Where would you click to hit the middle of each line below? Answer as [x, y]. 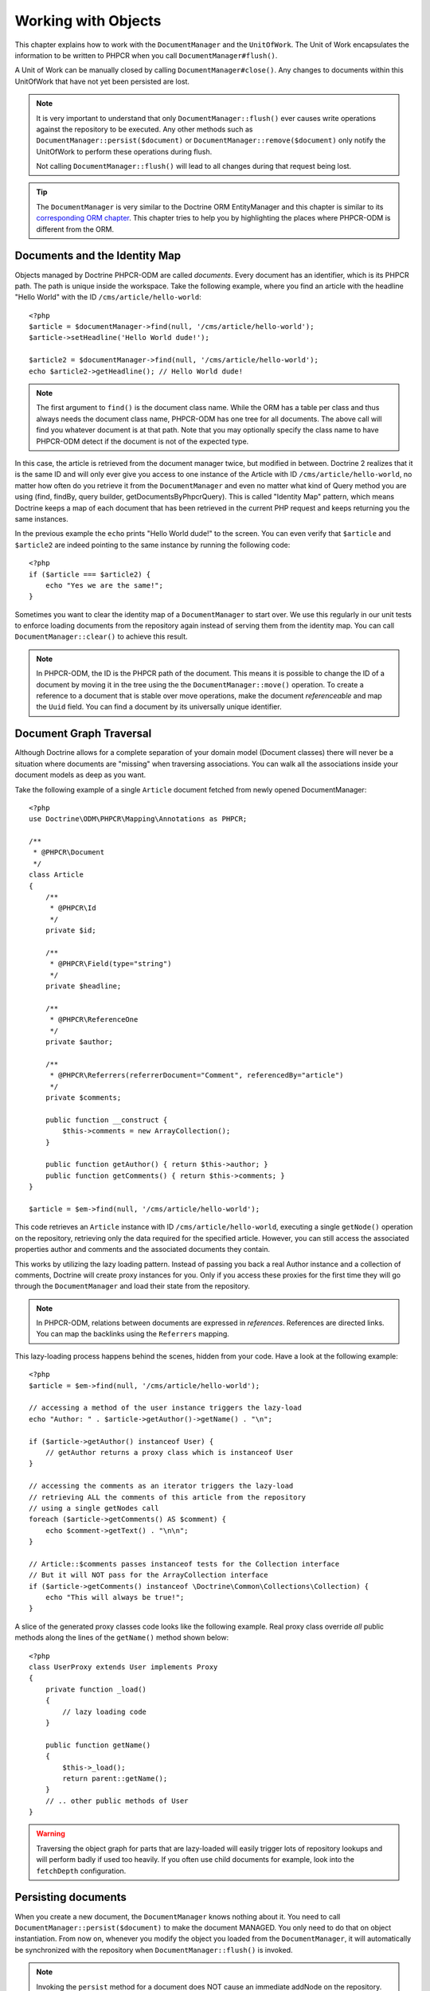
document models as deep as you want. [80, 775]
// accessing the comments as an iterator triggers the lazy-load [161, 1486]
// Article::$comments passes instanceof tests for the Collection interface [184, 1564]
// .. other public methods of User [117, 1801]
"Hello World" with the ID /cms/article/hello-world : [108, 297]
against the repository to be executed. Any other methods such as [145, 129]
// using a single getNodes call [94, 1508]
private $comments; [83, 1098]
